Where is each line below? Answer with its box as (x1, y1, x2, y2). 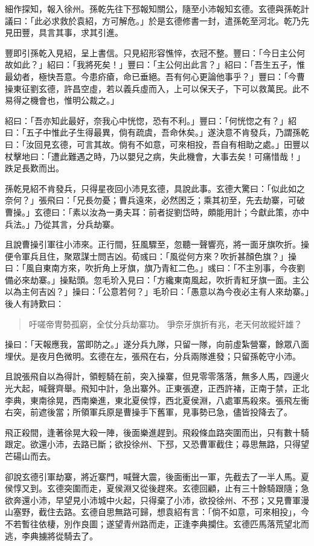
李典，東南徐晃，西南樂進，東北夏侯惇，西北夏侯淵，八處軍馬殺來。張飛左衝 (5, 393, 309, 406)
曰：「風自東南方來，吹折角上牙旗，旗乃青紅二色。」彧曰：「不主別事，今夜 (5, 261, 296, 274)
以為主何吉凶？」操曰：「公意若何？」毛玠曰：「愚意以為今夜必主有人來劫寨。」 (5, 285, 309, 298)
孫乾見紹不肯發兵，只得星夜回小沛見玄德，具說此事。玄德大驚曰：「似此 (5, 182, 288, 194)
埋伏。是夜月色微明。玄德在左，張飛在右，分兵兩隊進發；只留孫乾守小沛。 (5, 349, 301, 362)
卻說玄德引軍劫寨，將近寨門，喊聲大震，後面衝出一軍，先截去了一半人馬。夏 (5, 470, 309, 482)
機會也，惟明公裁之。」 (30, 94, 119, 107)
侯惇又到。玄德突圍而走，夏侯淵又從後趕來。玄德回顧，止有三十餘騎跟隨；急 (5, 482, 309, 495)
